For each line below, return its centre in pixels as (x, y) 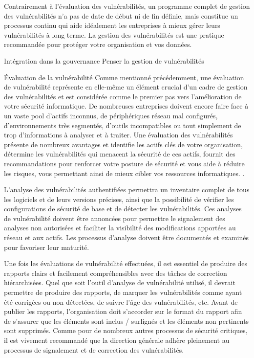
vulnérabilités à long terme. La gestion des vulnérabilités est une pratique (114, 34)
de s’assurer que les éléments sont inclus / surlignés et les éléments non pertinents (127, 321)
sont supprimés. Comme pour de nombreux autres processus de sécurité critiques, (126, 330)
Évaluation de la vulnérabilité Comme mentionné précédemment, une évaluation (124, 77)
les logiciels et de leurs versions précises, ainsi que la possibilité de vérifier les (119, 199)
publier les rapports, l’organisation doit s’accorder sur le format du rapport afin (123, 311)
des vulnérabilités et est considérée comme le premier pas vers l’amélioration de (123, 96)
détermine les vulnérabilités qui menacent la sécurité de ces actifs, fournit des (120, 154)
